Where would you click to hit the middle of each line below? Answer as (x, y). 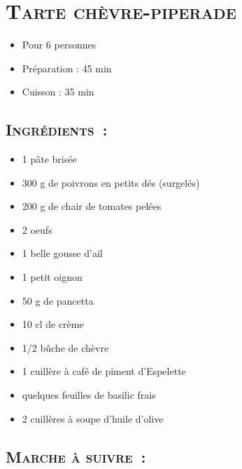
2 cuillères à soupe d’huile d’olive (93, 418)
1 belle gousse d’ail (62, 253)
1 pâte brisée (49, 159)
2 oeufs (37, 229)
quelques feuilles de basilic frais (89, 395)
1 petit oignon (52, 277)
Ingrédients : (57, 130)
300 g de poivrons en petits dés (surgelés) (111, 182)
